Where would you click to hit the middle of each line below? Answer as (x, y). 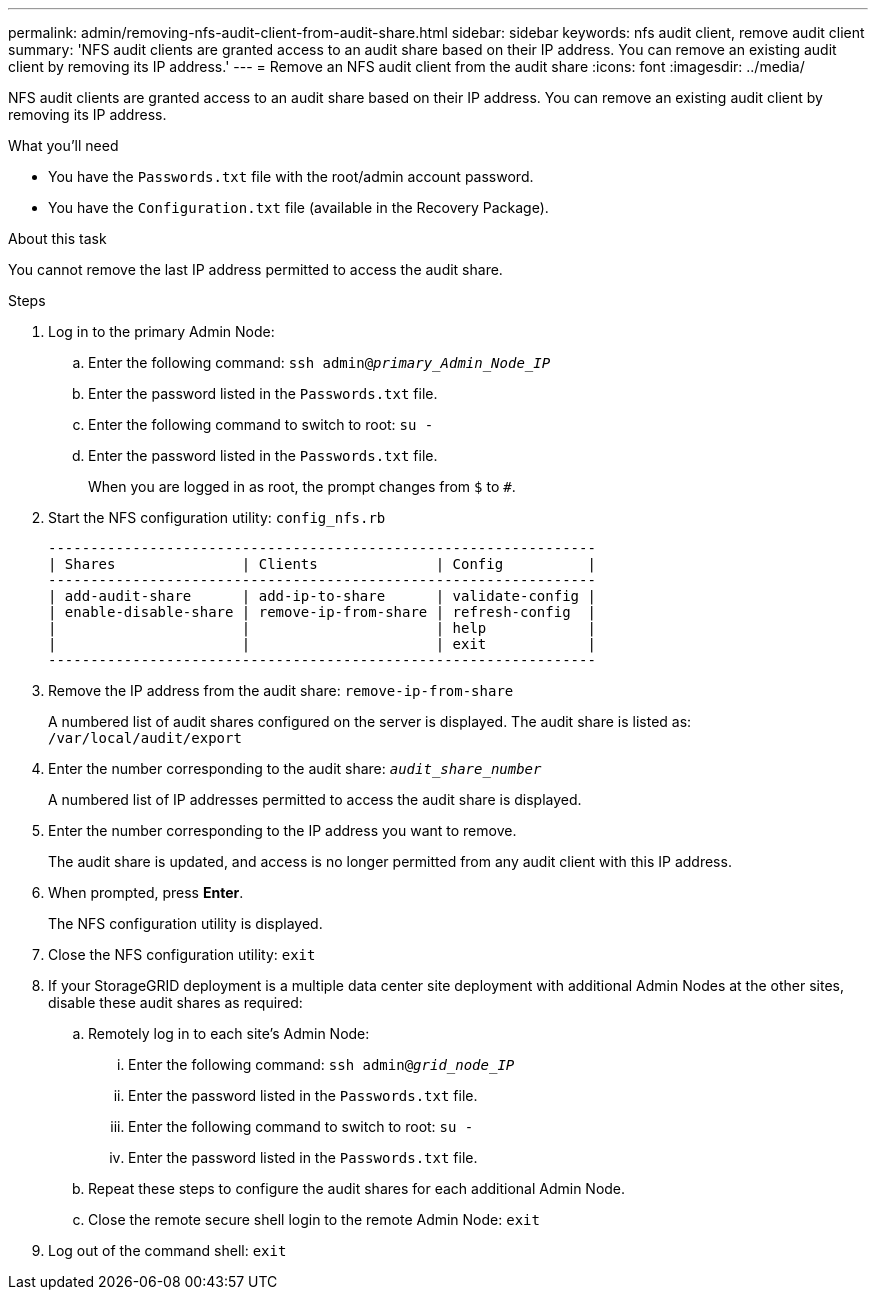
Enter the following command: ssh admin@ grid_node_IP (321, 1064)
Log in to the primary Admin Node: (161, 331)
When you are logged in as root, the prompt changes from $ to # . (302, 486)
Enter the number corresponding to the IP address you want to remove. (282, 830)
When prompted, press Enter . (146, 892)
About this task (57, 238)
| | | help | (322, 628)
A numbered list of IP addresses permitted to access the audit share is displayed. (315, 799)
